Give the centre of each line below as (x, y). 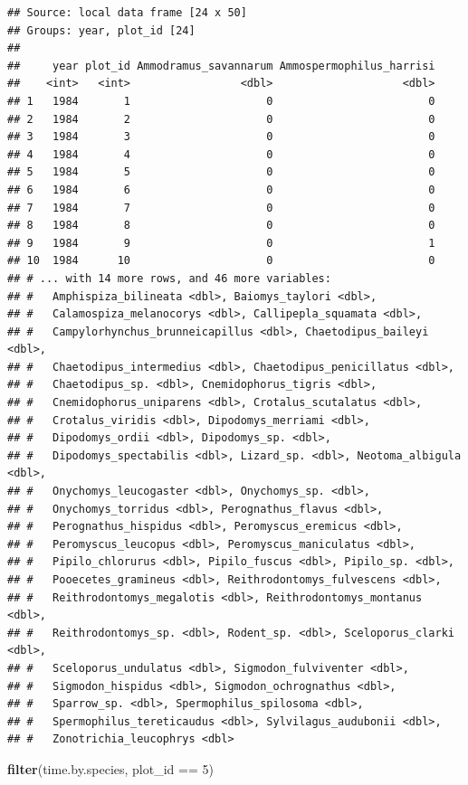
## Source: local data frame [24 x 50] (127, 13)
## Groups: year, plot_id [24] (101, 30)
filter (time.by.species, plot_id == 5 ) (110, 768)
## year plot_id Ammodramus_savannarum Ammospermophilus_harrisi (221, 66)
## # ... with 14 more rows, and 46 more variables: (169, 278)
